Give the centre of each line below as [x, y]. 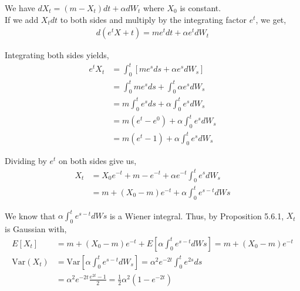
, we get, [271, 19]
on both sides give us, [97, 161]
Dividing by [26, 161]
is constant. [200, 8]
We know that [30, 215]
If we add [22, 19]
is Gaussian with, [36, 229]
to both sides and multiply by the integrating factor [153, 19]
